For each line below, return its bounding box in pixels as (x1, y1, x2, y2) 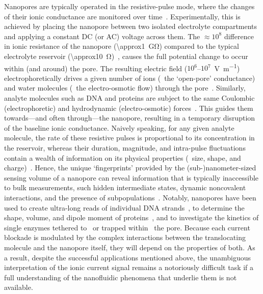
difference (224, 31, 254, 41)
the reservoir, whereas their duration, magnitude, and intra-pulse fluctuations (4, 142, 246, 153)
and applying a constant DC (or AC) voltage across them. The (4, 31, 200, 41)
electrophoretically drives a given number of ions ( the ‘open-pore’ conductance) (4, 72, 255, 83)
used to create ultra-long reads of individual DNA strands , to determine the (4, 202, 245, 213)
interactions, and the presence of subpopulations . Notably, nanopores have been (4, 192, 256, 202)
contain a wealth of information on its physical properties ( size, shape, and (4, 152, 241, 163)
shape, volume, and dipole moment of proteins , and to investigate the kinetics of (4, 212, 259, 223)
